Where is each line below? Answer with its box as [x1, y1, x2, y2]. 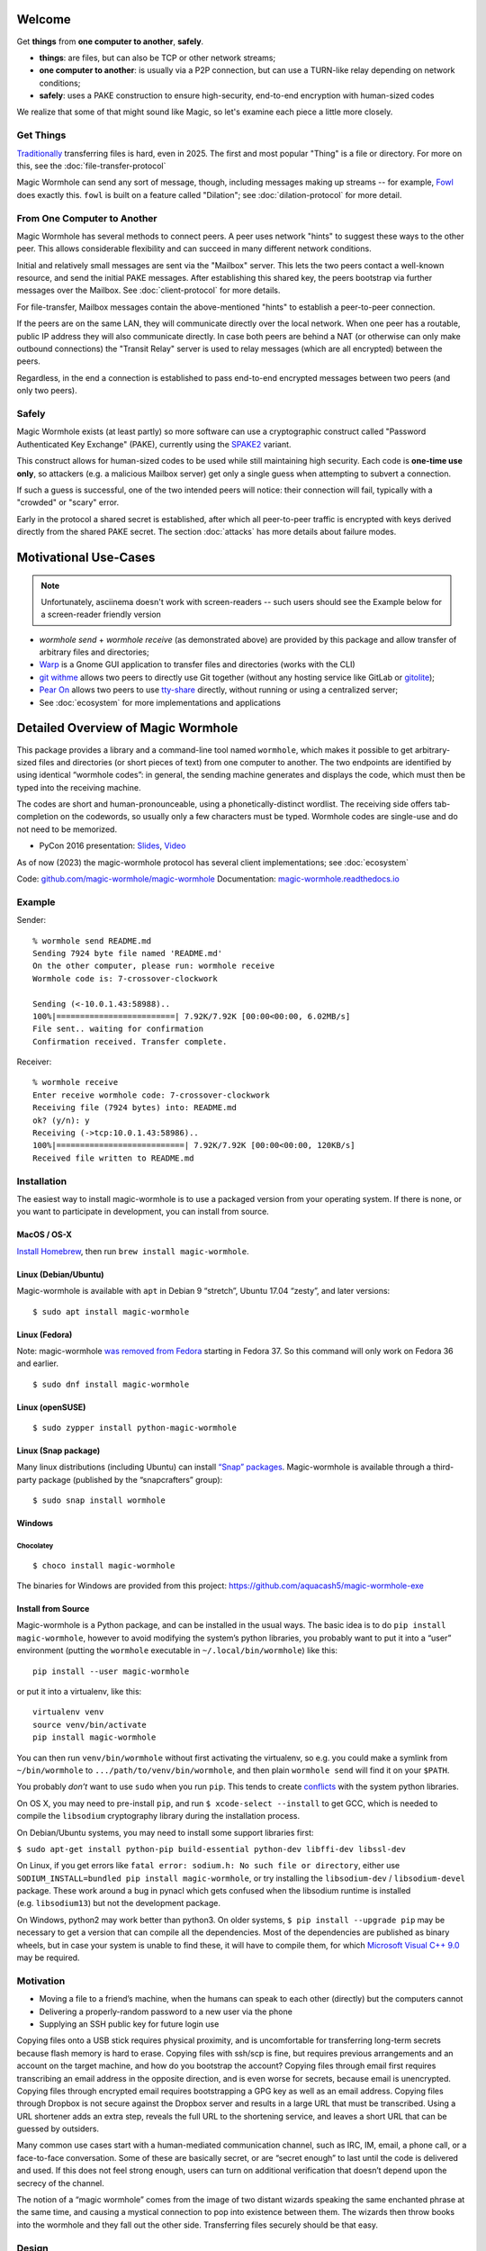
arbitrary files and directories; [39, 646, 149, 657]
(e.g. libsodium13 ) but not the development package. [16, 1898, 220, 1909]
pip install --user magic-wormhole [32, 1666, 190, 1677]
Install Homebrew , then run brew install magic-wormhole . [16, 1245, 249, 1256]
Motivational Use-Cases [16, 549, 156, 565]
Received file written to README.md [32, 1153, 194, 1163]
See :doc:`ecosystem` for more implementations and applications [39, 697, 281, 708]
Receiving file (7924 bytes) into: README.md [32, 1103, 238, 1113]
